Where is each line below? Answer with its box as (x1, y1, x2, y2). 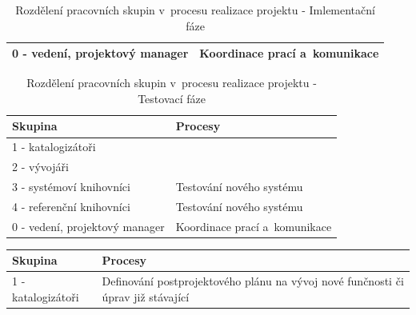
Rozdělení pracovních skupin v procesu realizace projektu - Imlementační (15, 2, 375, 18)
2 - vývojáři (12, 158, 69, 175)
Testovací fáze (138, 90, 206, 106)
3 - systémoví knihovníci (12, 178, 130, 194)
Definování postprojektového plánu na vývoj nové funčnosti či (102, 273, 404, 289)
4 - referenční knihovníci (12, 197, 130, 214)
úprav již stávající (102, 288, 190, 305)
